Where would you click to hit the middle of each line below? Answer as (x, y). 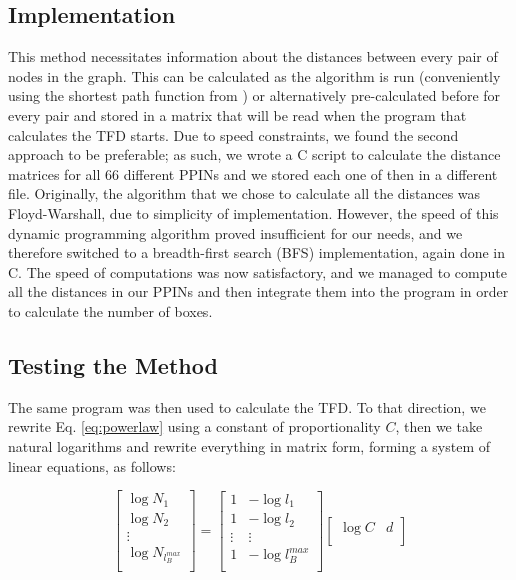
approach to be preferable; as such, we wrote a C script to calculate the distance (254, 154)
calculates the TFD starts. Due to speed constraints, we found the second (233, 134)
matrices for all (54, 173)
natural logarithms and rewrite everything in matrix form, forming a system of (249, 445)
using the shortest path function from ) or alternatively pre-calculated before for (254, 95)
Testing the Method (113, 364)
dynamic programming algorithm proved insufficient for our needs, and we (235, 232)
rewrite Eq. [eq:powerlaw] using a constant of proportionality (194, 426)
